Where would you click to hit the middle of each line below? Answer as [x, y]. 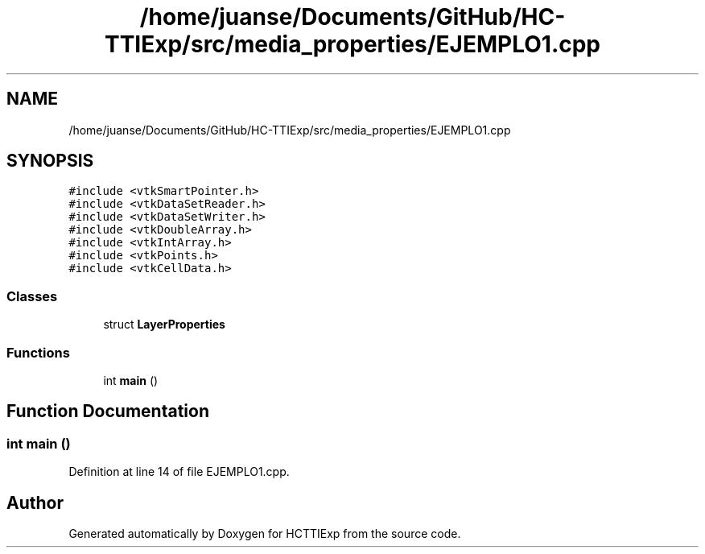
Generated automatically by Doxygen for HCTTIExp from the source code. [265, 533]
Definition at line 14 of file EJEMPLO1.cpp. [179, 472]
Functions [38, 352]
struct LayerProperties [164, 325]
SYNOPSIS [50, 161]
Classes [32, 296]
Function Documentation [108, 411]
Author [35, 502]
